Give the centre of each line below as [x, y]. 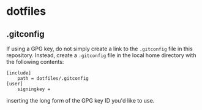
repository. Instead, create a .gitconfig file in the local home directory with [101, 55]
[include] [19, 73]
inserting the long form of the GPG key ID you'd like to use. [80, 100]
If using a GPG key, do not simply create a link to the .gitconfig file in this [99, 49]
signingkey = [34, 89]
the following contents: [35, 62]
